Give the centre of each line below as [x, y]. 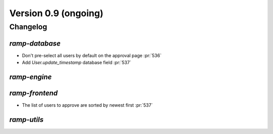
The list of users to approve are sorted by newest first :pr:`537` [87, 105]
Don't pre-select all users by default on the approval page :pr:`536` [92, 55]
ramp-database [35, 43]
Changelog [28, 27]
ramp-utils [27, 120]
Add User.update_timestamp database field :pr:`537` [77, 63]
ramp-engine [31, 77]
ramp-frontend [34, 93]
